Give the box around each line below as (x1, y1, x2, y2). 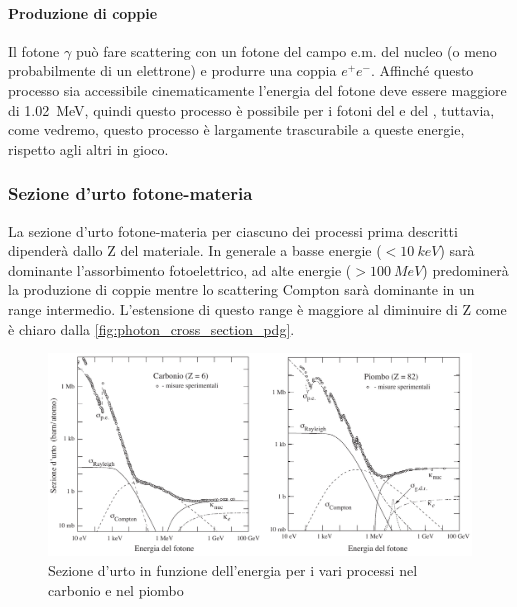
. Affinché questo (371, 60, 474, 81)
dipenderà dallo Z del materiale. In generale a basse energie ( (8, 240, 382, 261)
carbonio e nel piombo (48, 579, 184, 600)
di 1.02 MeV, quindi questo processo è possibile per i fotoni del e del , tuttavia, (8, 99, 495, 120)
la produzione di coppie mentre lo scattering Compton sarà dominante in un (8, 279, 475, 300)
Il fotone (8, 40, 60, 61)
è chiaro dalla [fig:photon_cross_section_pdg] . (8, 318, 295, 339)
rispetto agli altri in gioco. (8, 138, 169, 159)
